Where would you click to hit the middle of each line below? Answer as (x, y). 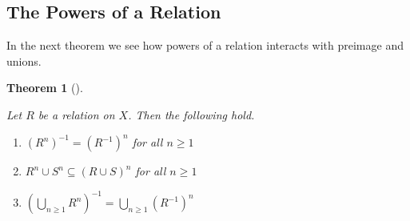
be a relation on (76, 114)
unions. (24, 60)
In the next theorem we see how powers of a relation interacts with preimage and (205, 45)
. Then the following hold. (191, 114)
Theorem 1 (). (45, 88)
